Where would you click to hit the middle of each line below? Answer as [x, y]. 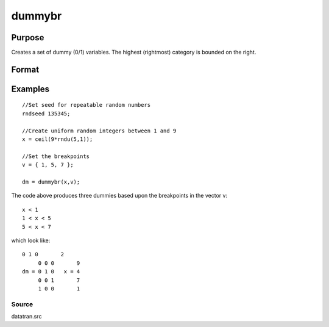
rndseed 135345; [46, 113]
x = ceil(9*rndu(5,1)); [58, 139]
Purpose [28, 38]
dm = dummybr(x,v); [51, 182]
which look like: [31, 240]
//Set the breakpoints [56, 156]
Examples [30, 89]
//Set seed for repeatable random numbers [87, 105]
